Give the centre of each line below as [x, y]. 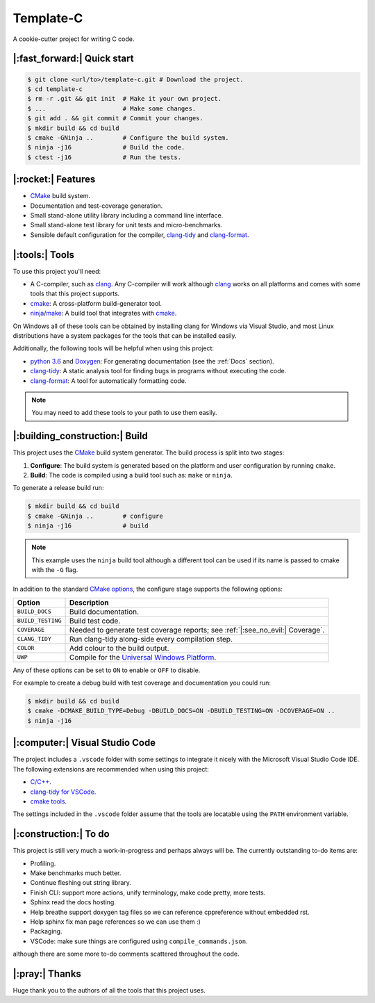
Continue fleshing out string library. [81, 883]
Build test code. [95, 621]
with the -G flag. [55, 569]
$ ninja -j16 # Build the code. [106, 147]
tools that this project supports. [75, 294]
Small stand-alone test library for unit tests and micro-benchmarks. [126, 225]
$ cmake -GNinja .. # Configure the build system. [128, 138]
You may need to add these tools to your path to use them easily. [125, 413]
